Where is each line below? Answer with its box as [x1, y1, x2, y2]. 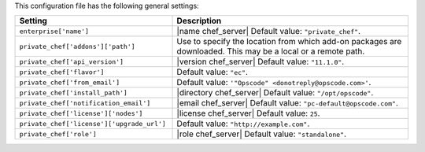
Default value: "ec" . [176, 67, 248, 78]
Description [176, 16, 222, 27]
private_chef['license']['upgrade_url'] [19, 119, 167, 128]
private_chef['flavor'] [19, 68, 105, 76]
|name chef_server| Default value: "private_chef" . [176, 26, 361, 37]
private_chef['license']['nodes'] [19, 109, 143, 117]
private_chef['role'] [19, 130, 98, 138]
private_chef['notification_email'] [19, 98, 151, 107]
